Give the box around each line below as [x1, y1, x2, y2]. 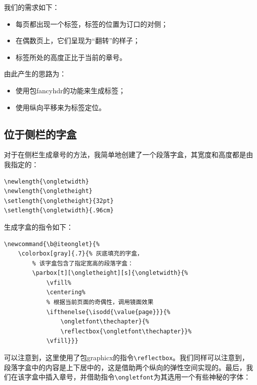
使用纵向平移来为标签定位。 [15, 102, 106, 112]
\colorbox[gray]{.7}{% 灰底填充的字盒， [18, 250, 143, 257]
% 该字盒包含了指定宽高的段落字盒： [32, 259, 133, 267]
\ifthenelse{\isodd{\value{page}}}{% [46, 308, 171, 316]
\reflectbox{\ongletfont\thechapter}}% [60, 327, 192, 335]
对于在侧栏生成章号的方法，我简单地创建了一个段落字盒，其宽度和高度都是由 [4, 149, 253, 160]
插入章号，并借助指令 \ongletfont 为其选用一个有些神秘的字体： [45, 372, 251, 382]
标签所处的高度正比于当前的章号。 [15, 52, 127, 62]
